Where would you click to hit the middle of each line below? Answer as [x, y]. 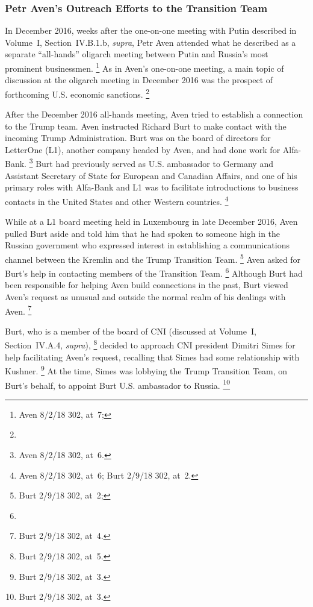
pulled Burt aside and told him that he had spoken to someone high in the [143, 233]
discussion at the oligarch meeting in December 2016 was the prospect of [139, 80]
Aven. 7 [18, 310]
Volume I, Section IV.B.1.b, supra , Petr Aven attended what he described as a [150, 42]
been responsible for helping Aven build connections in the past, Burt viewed [147, 285]
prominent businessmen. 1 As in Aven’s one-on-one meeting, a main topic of [144, 67]
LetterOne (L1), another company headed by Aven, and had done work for [143, 149]
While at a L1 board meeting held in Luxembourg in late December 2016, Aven [151, 222]
